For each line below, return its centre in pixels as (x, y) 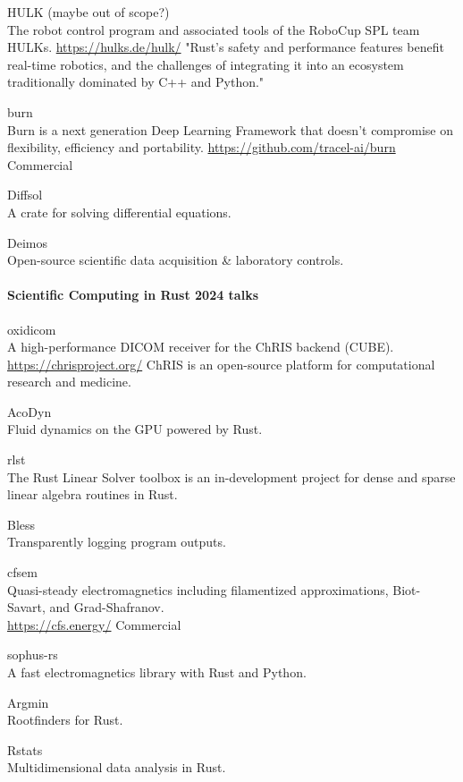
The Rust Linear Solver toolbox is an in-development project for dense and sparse (231, 476)
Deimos (27, 242)
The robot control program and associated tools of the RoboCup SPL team (214, 29)
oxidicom (32, 329)
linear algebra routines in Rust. (93, 494)
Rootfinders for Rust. (65, 720)
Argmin (28, 702)
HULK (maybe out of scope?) (88, 12)
